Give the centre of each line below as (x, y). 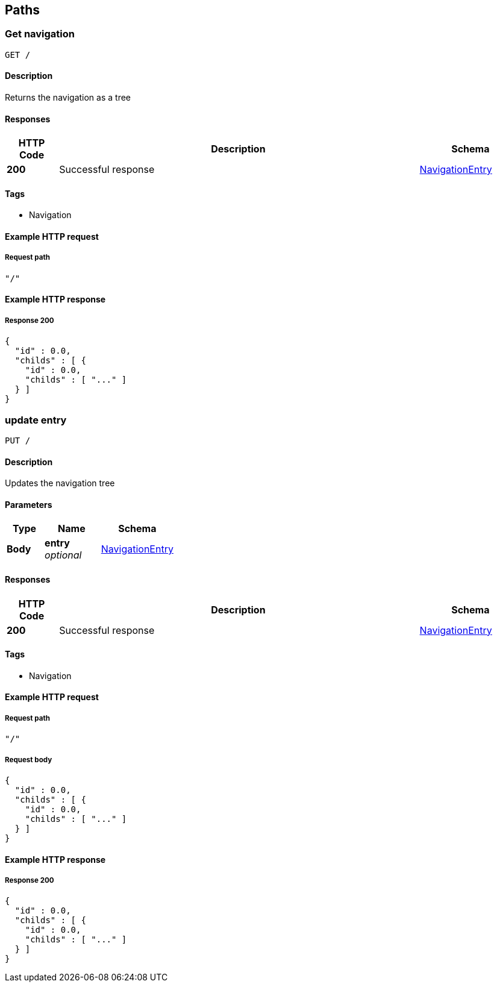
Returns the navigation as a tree (68, 98)
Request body (29, 760)
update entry (36, 420)
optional (63, 555)
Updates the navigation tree (60, 483)
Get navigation (40, 34)
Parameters (29, 504)
